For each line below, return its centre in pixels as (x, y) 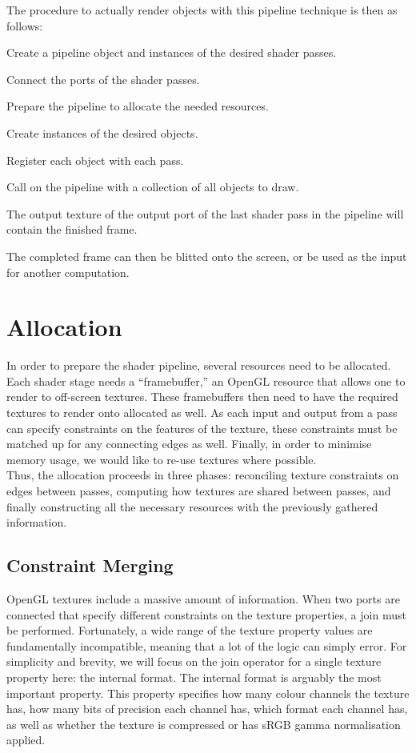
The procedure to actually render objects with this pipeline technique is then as (202, 10)
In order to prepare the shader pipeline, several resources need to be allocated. (199, 365)
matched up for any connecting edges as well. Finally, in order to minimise (189, 444)
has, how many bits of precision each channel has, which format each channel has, (207, 709)
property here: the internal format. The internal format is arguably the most (194, 677)
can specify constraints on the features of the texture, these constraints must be (202, 428)
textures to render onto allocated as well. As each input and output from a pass (202, 413)
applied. (26, 740)
